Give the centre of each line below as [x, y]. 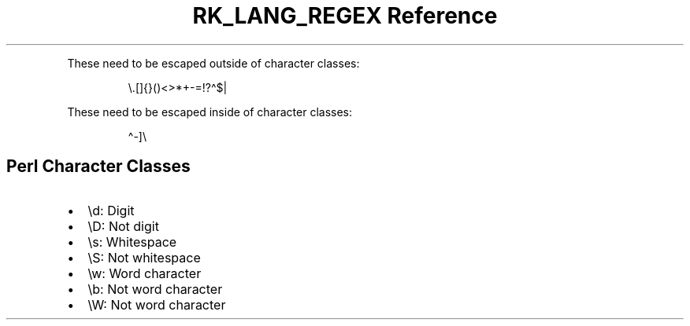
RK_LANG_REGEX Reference [345, 16]
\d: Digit [111, 210]
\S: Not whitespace [144, 257]
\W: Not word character [157, 304]
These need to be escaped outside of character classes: [213, 63]
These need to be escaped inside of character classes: [210, 112]
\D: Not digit [123, 226]
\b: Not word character [155, 289]
